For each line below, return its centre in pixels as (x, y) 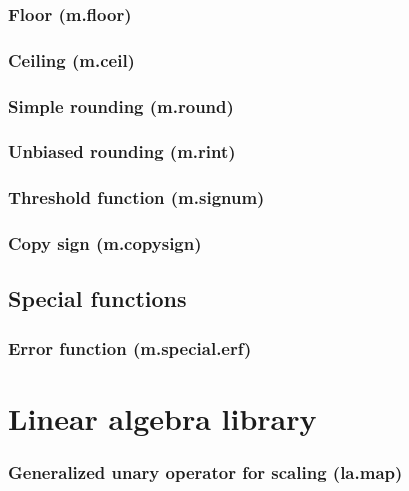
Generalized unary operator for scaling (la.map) (205, 471)
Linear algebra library (162, 417)
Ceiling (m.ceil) (71, 59)
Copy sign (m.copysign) (105, 243)
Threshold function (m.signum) (136, 197)
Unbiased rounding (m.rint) (122, 151)
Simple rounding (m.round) (121, 105)
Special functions (97, 298)
